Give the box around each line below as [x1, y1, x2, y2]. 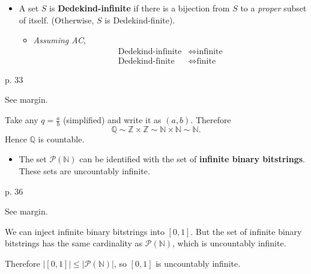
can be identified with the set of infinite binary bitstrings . [79, 153, 306, 165]
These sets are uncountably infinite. [19, 165, 150, 177]
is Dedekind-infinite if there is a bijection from [49, 2, 230, 14]
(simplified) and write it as [63, 114, 162, 126]
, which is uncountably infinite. [172, 237, 286, 249]
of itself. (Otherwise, [19, 13, 94, 26]
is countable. [38, 132, 85, 145]
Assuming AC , [33, 34, 86, 46]
